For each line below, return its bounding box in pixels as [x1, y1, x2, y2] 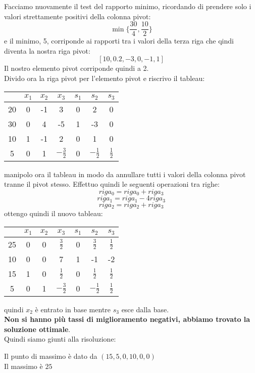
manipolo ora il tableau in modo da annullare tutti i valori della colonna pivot [4, 169, 246, 179]
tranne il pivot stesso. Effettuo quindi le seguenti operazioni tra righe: [4, 179, 220, 189]
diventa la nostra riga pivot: [4, 45, 90, 56]
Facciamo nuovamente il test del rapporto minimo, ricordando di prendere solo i [4, 1, 251, 11]
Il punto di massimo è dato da [4, 351, 97, 361]
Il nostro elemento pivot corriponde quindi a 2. [4, 63, 149, 73]
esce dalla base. [121, 304, 169, 314]
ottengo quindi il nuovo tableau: [4, 208, 103, 219]
